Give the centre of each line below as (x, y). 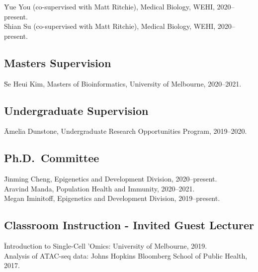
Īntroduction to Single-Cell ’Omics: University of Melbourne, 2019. (106, 246)
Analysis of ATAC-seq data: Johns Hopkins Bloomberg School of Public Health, (126, 255)
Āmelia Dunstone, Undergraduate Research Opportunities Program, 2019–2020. (126, 131)
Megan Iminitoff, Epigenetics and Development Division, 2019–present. (112, 198)
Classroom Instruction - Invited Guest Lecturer (129, 225)
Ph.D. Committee (52, 158)
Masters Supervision (58, 62)
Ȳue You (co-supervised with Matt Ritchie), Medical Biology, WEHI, (109, 6)
